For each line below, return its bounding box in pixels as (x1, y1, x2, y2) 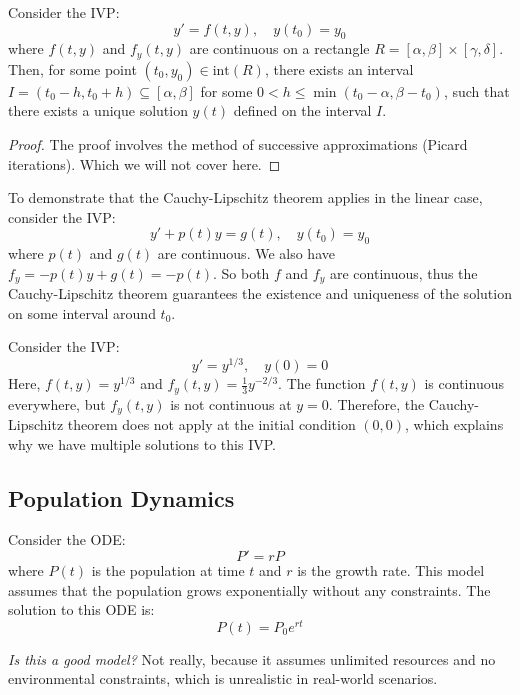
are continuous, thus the (329, 262, 478, 283)
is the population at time (91, 560, 245, 580)
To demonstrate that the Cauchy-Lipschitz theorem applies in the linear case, (8, 187, 483, 208)
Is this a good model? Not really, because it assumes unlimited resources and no (8, 648, 496, 669)
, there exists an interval (264, 58, 414, 79)
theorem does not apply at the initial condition (67, 414, 356, 435)
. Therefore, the (328, 393, 425, 414)
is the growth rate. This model (297, 560, 485, 580)
